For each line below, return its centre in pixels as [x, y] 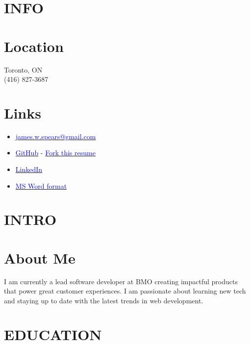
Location [34, 46]
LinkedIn [29, 169]
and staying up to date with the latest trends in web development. [104, 300]
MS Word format [41, 185]
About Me [40, 258]
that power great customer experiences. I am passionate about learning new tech [125, 291]
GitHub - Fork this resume [55, 153]
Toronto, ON [23, 69]
